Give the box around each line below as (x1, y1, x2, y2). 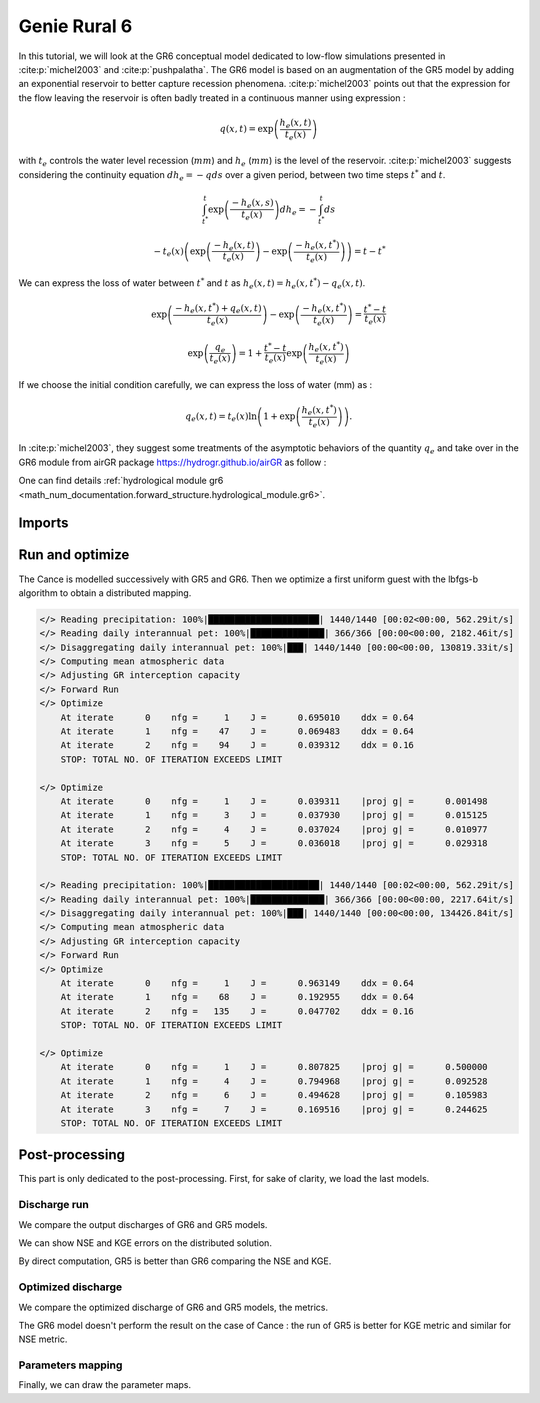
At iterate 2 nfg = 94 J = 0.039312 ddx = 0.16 (60, 740, 415, 751)
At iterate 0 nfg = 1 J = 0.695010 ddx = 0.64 (60, 711, 415, 723)
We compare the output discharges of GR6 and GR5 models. (18, 1218, 268, 1230)
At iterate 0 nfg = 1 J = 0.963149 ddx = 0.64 (60, 978, 415, 989)
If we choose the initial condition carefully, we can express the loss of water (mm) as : (18, 379, 373, 391)
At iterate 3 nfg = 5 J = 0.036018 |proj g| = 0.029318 (60, 838, 489, 849)
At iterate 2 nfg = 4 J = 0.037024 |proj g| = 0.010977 (60, 823, 489, 835)
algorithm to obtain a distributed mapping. (18, 586, 192, 599)
